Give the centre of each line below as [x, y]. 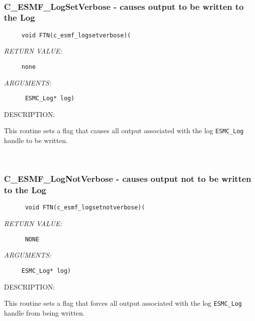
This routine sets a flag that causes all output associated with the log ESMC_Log [124, 131]
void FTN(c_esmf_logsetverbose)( [76, 35]
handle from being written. [45, 312]
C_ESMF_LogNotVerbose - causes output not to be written [128, 179]
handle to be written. [36, 140]
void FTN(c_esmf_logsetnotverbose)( [85, 208]
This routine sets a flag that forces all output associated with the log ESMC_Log [123, 303]
